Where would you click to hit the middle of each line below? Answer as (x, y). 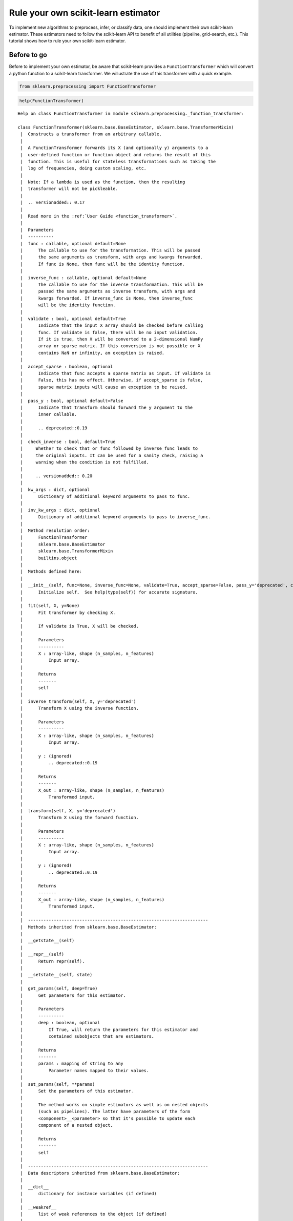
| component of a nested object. (67, 1125)
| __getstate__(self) (47, 941)
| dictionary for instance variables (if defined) (89, 1193)
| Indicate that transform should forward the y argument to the (106, 407)
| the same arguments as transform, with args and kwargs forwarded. (112, 257)
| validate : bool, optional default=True (73, 318)
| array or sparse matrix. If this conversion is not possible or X (110, 346)
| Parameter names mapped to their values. (84, 1070)
